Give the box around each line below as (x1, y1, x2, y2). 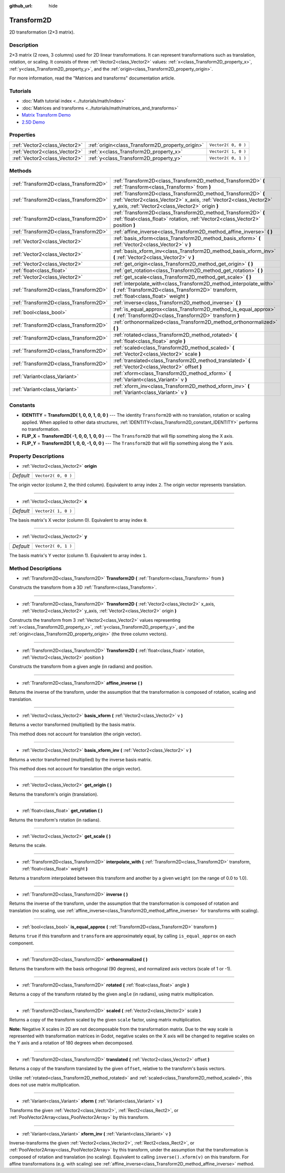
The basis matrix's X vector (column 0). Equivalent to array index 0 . (9, 517, 148, 523)
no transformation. (21, 426, 60, 432)
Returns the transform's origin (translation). (9, 791, 98, 797)
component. (9, 940, 34, 946)
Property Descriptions (9, 453, 64, 460)
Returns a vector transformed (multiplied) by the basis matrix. (9, 722, 136, 728)
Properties (9, 132, 36, 139)
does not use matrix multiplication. (9, 1081, 80, 1087)
